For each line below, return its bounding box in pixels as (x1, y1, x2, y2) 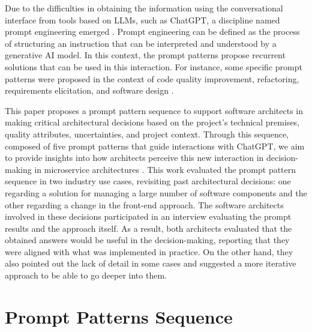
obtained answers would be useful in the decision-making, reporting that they (5, 234, 290, 246)
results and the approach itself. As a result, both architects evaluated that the (5, 222, 292, 234)
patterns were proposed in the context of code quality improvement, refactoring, (5, 72, 299, 85)
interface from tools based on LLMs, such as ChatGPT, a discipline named (5, 13, 280, 26)
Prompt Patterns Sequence (5, 304, 233, 328)
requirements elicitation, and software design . (5, 84, 174, 97)
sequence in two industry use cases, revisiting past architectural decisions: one (5, 175, 291, 187)
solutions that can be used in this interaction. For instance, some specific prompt (5, 60, 302, 73)
